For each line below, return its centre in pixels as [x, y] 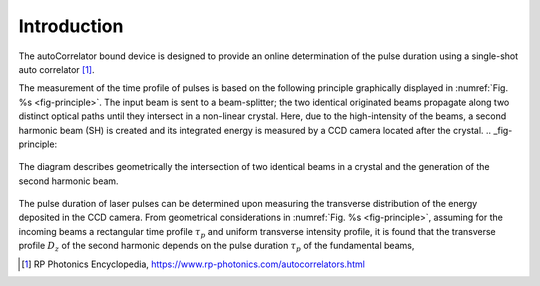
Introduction [71, 26]
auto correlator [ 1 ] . [56, 69]
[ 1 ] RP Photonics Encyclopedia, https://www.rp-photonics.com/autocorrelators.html [193, 264]
